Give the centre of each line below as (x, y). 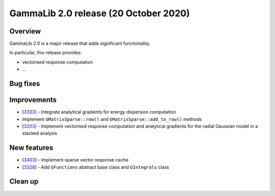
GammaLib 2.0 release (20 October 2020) (100, 13)
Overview (25, 31)
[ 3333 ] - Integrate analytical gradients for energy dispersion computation (99, 112)
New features (31, 148)
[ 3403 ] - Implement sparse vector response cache (75, 160)
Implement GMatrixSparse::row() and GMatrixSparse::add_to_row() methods (112, 119)
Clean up (24, 182)
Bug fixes (25, 84)
